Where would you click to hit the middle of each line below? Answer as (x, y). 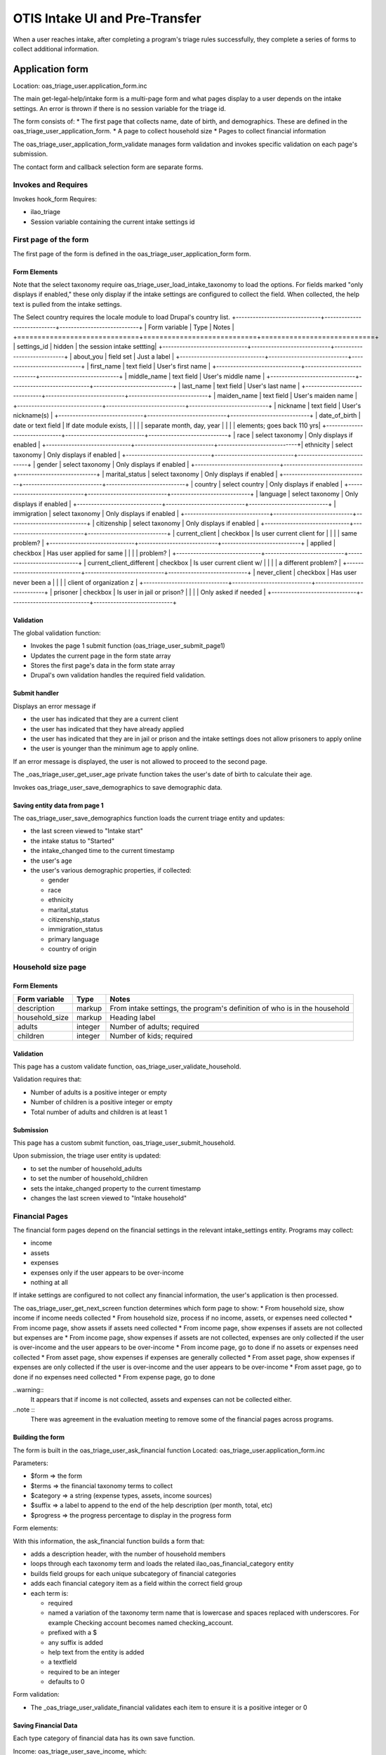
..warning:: (28, 1389)
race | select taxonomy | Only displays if (295, 435)
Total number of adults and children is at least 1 (99, 1112)
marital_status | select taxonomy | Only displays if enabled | (192, 475)
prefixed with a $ (73, 1633)
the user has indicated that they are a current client (105, 719)
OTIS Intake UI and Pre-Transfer (107, 18)
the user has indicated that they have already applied (107, 729)
